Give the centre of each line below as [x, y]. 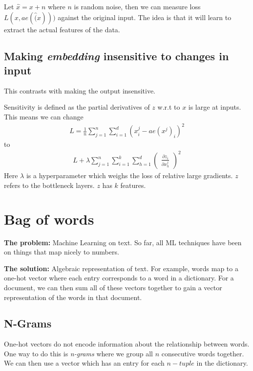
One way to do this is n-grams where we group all [78, 353]
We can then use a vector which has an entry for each [84, 363]
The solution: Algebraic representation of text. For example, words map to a [121, 268]
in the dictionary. [222, 363]
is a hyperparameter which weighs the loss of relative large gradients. [129, 175]
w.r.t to [169, 107]
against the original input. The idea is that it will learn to [145, 17]
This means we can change [44, 116]
